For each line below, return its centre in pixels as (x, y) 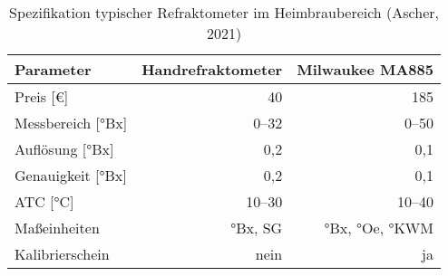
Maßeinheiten (57, 228)
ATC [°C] (44, 201)
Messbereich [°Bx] (71, 123)
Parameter (53, 69)
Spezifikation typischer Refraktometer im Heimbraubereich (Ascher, (224, 12)
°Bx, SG (257, 228)
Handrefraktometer (212, 69)
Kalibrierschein (62, 254)
